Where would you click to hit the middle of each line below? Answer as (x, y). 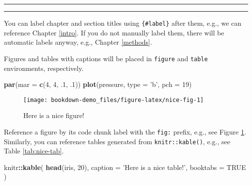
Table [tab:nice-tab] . (34, 151)
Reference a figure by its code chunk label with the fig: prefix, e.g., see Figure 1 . (125, 131)
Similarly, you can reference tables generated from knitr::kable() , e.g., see (117, 141)
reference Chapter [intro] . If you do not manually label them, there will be (114, 32)
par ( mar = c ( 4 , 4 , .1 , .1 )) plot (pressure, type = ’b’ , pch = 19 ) (98, 84)
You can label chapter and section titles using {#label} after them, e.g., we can (123, 23)
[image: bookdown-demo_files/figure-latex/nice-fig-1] (114, 100)
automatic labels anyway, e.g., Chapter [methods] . (78, 42)
